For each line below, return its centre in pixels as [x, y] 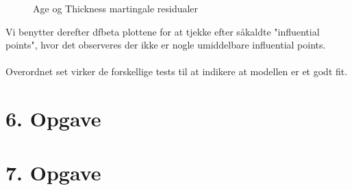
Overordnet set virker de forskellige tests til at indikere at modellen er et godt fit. [177, 71]
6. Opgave [53, 119]
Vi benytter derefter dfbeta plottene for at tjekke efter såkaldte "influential [163, 31]
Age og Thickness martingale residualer [116, 8]
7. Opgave [53, 172]
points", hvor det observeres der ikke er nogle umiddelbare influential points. [166, 45]
